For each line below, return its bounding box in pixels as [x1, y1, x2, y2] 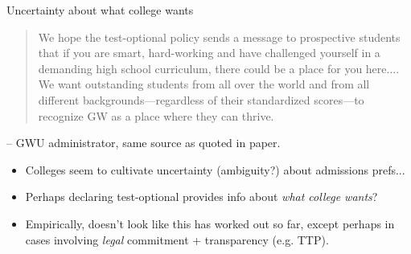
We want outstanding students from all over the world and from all [38, 76, 370, 92]
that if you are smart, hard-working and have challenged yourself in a [38, 44, 380, 61]
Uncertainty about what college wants [6, 2, 194, 18]
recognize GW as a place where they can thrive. [38, 107, 274, 124]
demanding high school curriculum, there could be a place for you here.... [38, 59, 400, 76]
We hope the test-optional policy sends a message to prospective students [38, 28, 401, 45]
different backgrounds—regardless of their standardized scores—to [38, 91, 364, 108]
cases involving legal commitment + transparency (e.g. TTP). [25, 231, 329, 248]
